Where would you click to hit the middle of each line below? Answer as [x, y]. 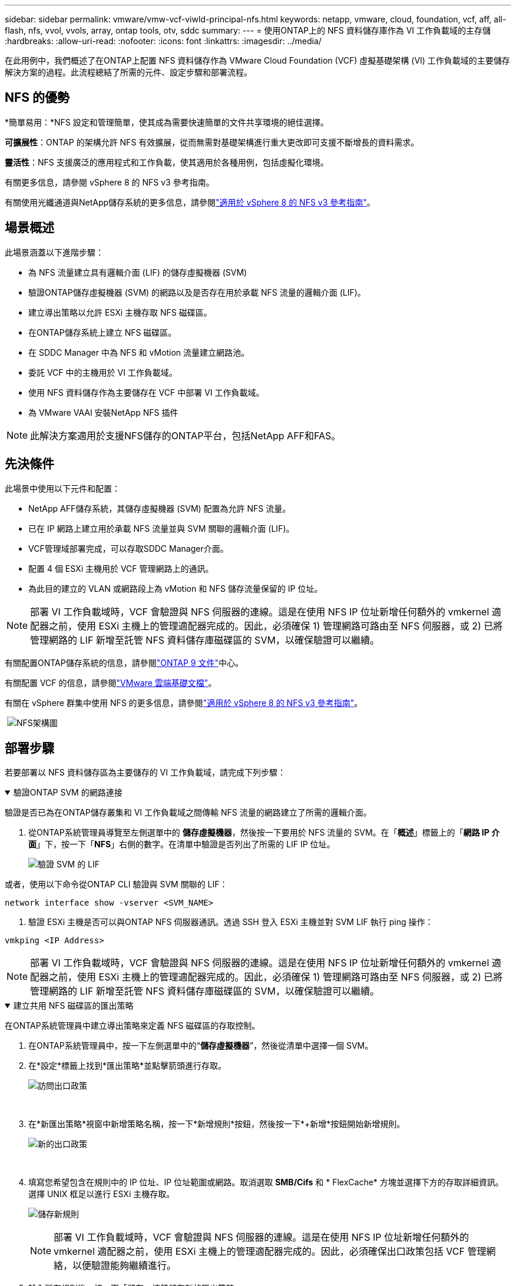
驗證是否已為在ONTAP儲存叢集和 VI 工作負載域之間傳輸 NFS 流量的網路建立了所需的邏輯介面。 [188, 813]
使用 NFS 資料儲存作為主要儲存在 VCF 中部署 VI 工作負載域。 [146, 392]
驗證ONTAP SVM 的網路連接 [68, 793]
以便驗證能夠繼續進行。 [125, 1266]
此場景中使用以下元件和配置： [62, 488]
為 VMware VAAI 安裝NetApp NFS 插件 [103, 412]
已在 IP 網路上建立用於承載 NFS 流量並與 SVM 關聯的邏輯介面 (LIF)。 [161, 528]
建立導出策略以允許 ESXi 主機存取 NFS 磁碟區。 [120, 312]
